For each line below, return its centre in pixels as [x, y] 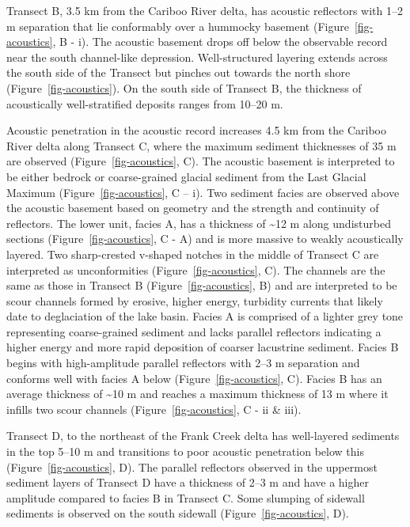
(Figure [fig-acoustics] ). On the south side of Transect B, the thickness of [184, 87]
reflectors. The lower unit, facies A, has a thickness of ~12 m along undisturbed [199, 223]
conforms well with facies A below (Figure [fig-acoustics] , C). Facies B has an [194, 378]
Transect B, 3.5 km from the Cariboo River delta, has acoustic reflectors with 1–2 [205, 10]
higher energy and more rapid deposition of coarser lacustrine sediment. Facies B [203, 347]
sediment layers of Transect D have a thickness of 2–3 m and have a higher [188, 482]
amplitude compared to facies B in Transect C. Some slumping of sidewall [186, 497]
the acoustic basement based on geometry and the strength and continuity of [193, 208]
